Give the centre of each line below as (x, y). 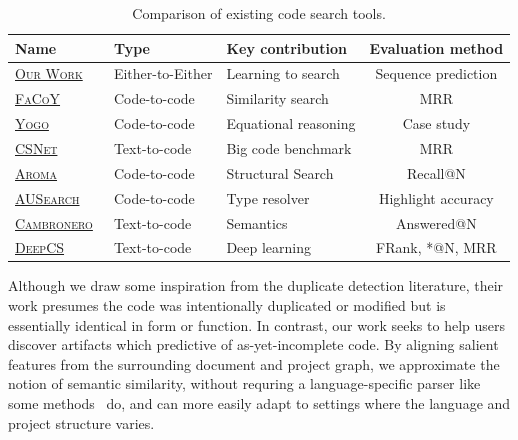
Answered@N (436, 222)
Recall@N (436, 172)
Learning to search (283, 73)
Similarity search (277, 98)
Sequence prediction (436, 73)
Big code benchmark (289, 147)
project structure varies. (81, 422)
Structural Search (280, 172)
